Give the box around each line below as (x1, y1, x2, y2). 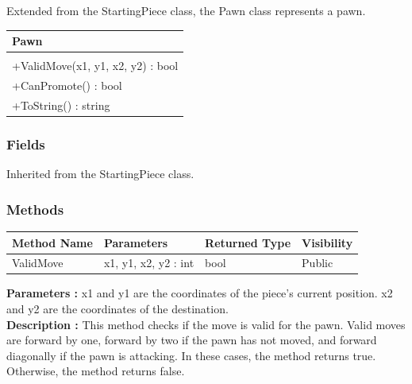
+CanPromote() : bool (12, 77, 122, 94)
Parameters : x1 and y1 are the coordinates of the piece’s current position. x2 (6, 285, 393, 301)
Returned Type (205, 234, 291, 250)
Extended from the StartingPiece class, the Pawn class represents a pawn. (6, 2, 366, 18)
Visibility (302, 234, 353, 250)
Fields (6, 134, 45, 153)
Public (302, 254, 333, 271)
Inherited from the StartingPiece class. (6, 165, 194, 182)
